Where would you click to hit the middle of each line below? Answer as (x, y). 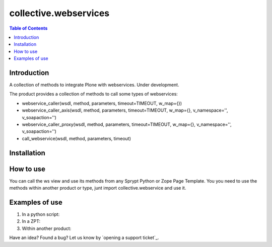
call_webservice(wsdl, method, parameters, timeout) (76, 138)
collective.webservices (59, 13)
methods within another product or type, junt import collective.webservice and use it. (98, 188)
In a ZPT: (31, 221)
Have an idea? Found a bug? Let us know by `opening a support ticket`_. (84, 238)
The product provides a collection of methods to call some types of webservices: (94, 94)
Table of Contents (28, 28)
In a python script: (41, 214)
